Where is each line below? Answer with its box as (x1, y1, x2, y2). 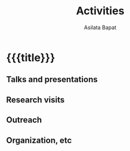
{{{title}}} (6, 51, 55, 64)
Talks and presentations (6, 74, 98, 84)
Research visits (6, 95, 65, 105)
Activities (76, 4, 125, 18)
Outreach (6, 115, 42, 125)
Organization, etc (6, 135, 72, 145)
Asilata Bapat (83, 24, 117, 31)
